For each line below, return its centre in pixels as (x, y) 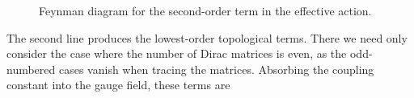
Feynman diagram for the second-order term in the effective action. (205, 10)
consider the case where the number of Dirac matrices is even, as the (177, 53)
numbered (31, 69)
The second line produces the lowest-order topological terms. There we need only (207, 37)
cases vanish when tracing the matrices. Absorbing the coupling (216, 69)
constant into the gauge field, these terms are (118, 85)
